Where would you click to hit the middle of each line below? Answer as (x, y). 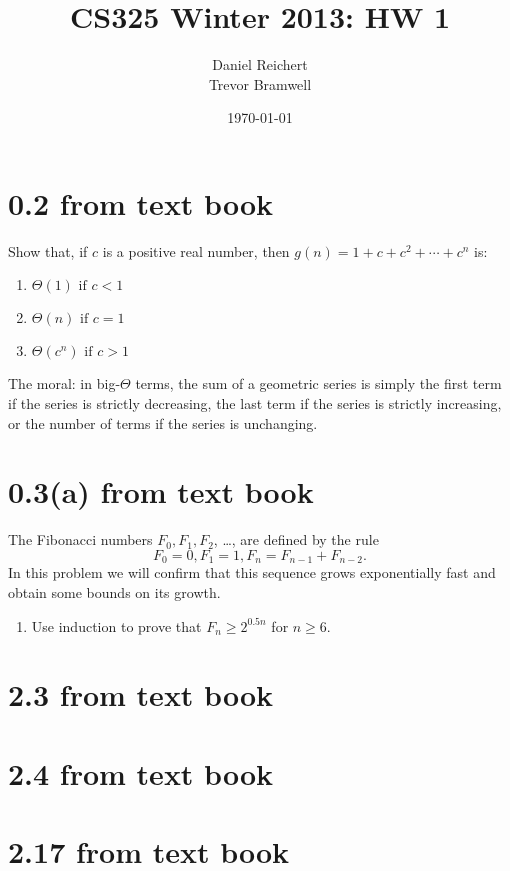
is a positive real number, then (196, 250)
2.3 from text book (140, 694)
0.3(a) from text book (161, 491)
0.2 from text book (140, 202)
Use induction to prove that (116, 625)
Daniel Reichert (260, 64)
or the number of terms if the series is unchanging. (163, 422)
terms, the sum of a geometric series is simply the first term (318, 383)
